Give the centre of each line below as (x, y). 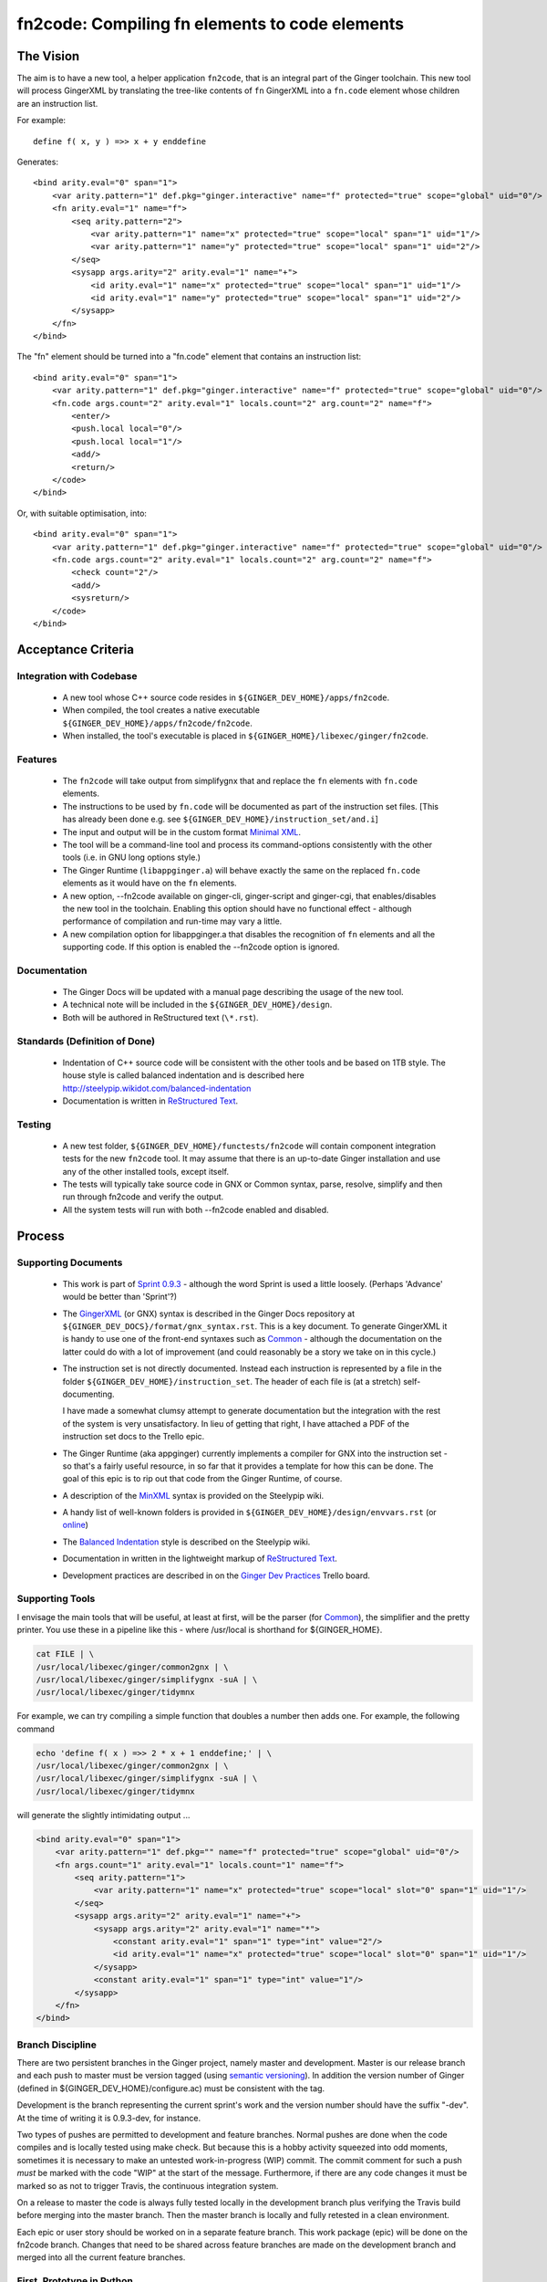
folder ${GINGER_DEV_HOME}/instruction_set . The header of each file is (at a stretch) (232, 1381)
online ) (75, 1525)
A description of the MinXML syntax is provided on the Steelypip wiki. (193, 1495)
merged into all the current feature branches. (101, 2257)
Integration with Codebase (77, 675)
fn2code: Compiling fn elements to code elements (211, 24)
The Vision (48, 56)
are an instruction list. (57, 103)
